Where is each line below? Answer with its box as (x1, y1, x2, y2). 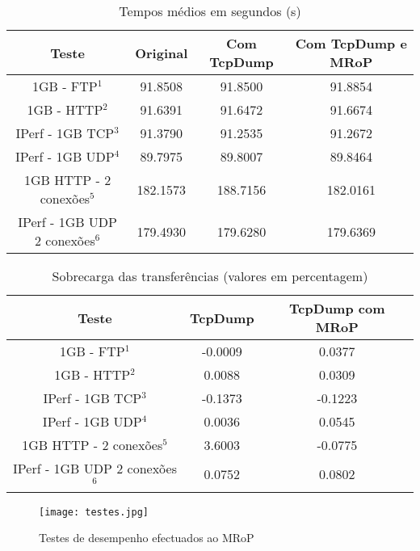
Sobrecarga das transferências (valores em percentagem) (52, 267, 368, 285)
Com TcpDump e (295, 34, 407, 53)
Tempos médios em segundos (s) (119, 2, 301, 20)
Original (135, 43, 188, 62)
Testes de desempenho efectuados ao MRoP (39, 529, 254, 546)
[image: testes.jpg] (39, 506, 149, 518)
